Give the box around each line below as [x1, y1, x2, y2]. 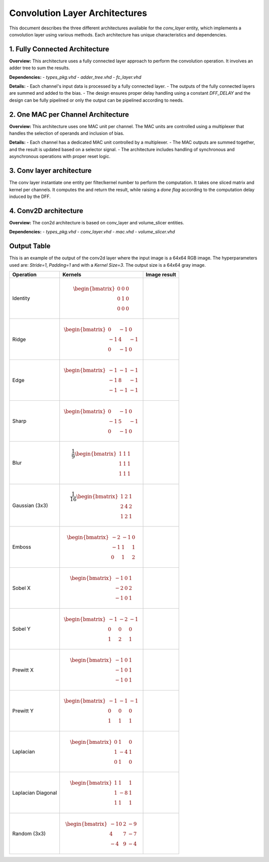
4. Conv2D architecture [9, 206, 83, 215]
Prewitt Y [12, 707, 34, 714]
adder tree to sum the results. [9, 65, 70, 71]
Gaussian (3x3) [12, 502, 48, 509]
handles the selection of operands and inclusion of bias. [9, 130, 125, 137]
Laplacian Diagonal [12, 789, 57, 796]
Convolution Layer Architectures [9, 7, 147, 18]
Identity [12, 295, 30, 302]
